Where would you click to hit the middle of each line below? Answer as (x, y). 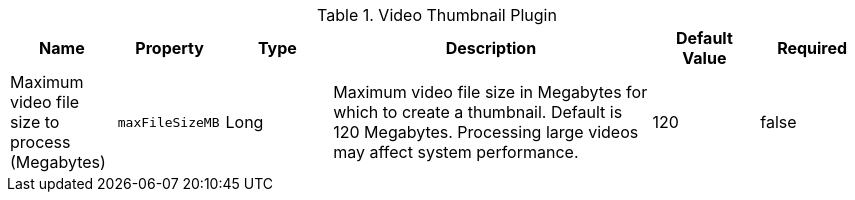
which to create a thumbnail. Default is (478, 112)
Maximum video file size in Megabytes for (490, 92)
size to (35, 122)
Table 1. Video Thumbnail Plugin (437, 15)
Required (812, 48)
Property (169, 48)
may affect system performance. (456, 152)
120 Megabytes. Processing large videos (486, 132)
